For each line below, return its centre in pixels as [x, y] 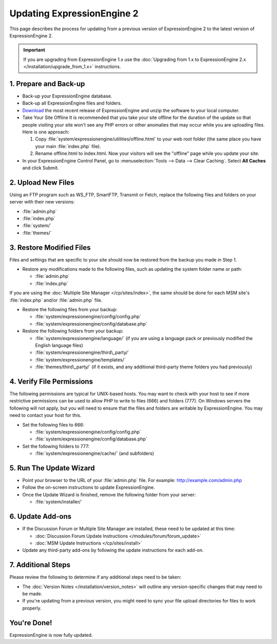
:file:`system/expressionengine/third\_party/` [82, 353]
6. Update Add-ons [41, 517]
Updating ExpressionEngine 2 [74, 13]
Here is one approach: [46, 132]
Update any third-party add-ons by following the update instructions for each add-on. [113, 550]
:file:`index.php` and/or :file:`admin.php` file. [56, 300]
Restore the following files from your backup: [70, 310]
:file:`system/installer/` [59, 502]
